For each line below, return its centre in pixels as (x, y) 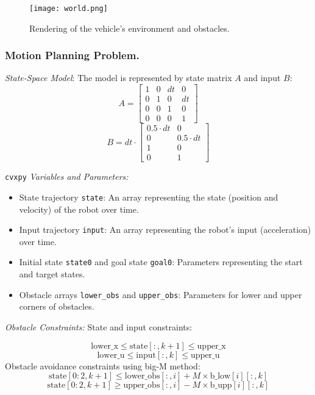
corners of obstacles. (57, 306)
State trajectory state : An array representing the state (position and (149, 197)
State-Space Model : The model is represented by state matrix (119, 78)
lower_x (105, 346)
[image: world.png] (69, 9)
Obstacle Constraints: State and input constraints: (99, 326)
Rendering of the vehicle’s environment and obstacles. (129, 28)
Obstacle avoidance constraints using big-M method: (103, 365)
